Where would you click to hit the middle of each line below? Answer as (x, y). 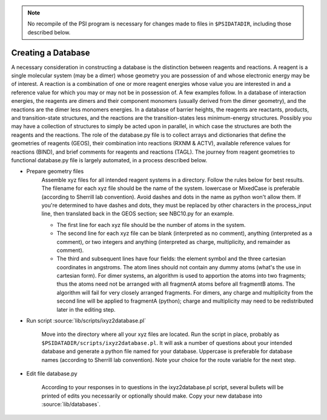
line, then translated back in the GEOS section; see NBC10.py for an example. (138, 214)
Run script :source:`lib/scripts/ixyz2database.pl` (86, 321)
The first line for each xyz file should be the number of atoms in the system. (151, 225)
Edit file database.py (52, 373)
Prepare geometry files (55, 171)
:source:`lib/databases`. (71, 404)
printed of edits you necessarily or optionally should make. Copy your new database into (152, 396)
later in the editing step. (86, 309)
